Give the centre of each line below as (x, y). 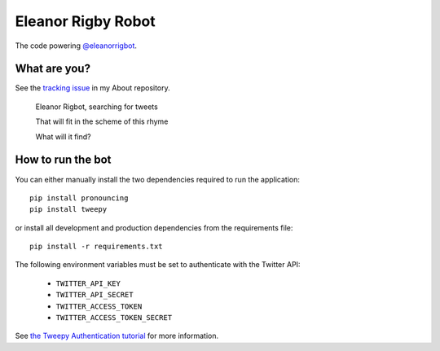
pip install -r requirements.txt (96, 247)
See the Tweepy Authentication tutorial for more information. (117, 336)
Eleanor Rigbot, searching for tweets (97, 107)
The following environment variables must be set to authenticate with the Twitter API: (158, 265)
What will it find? (63, 136)
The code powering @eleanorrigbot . (76, 46)
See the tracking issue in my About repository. (92, 88)
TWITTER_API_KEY (88, 283)
